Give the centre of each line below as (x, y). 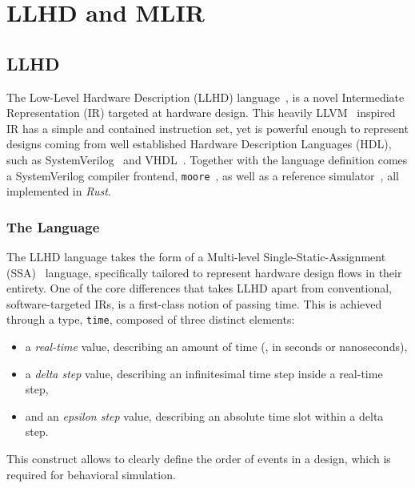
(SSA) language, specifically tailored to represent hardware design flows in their (204, 272)
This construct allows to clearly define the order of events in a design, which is (199, 459)
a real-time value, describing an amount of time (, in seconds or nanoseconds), (216, 347)
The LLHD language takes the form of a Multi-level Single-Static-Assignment (196, 257)
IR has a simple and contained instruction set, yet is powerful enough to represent (207, 128)
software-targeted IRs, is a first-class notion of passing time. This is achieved (194, 303)
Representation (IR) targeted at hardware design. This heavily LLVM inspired (201, 113)
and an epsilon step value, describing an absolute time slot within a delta (204, 415)
